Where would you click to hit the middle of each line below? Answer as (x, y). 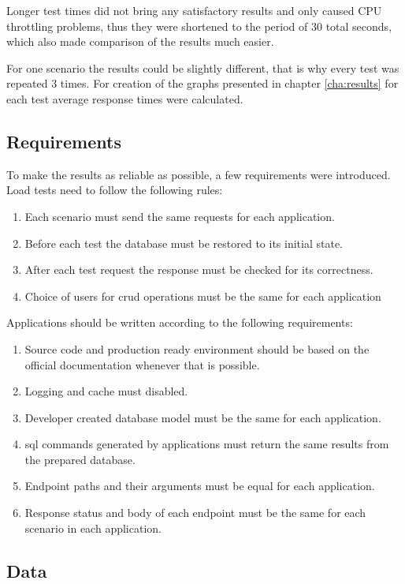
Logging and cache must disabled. (106, 391)
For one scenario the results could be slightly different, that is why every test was (203, 67)
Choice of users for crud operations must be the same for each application (203, 296)
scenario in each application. (93, 528)
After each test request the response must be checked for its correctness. (199, 270)
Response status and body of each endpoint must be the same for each (195, 513)
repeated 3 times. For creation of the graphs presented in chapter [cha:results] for (202, 83)
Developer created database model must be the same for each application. (203, 417)
